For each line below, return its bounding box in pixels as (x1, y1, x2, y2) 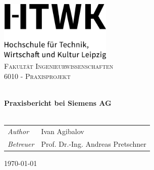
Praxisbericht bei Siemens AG (4, 98, 112, 108)
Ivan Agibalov (41, 126, 84, 137)
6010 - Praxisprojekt (4, 71, 71, 81)
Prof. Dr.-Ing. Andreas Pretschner (41, 139, 146, 149)
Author (8, 126, 29, 137)
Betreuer (8, 139, 34, 149)
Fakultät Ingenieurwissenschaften (4, 61, 114, 71)
